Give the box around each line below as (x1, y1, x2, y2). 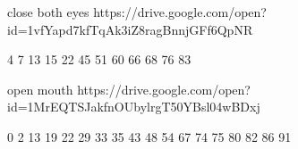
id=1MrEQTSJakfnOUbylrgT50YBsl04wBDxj (7, 97, 260, 116)
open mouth (7, 79, 73, 98)
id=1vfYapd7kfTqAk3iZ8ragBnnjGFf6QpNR (7, 20, 253, 38)
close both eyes (7, 3, 89, 21)
